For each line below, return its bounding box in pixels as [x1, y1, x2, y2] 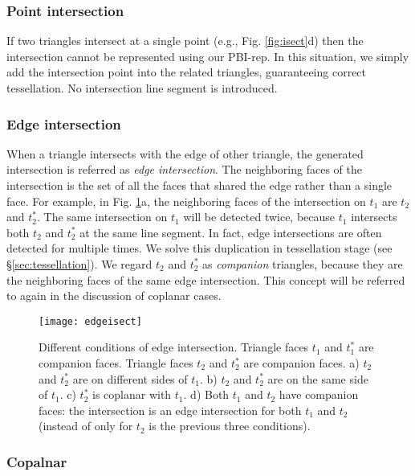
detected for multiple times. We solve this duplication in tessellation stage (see [6, 240, 393, 256]
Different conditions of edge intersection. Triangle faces [39, 339, 309, 355]
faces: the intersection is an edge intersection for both [39, 401, 302, 418]
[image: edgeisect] [39, 315, 142, 327]
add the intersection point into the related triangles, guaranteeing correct [6, 64, 367, 80]
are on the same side [267, 370, 368, 387]
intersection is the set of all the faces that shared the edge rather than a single [6, 177, 393, 193]
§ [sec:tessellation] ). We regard [6, 255, 153, 272]
